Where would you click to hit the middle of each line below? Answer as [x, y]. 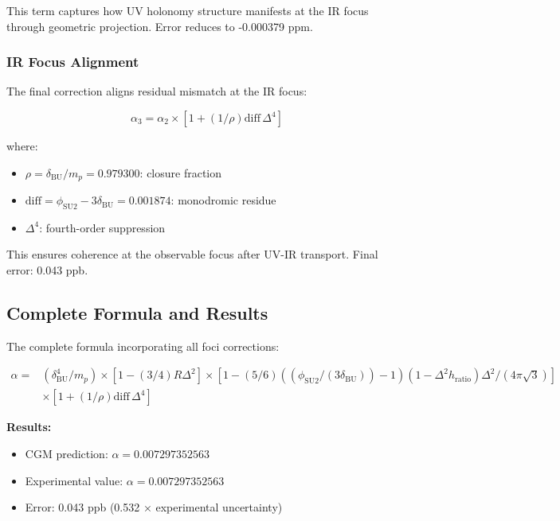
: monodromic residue [223, 200]
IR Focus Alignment [73, 62]
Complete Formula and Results [137, 313]
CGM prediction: [67, 454]
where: [22, 146]
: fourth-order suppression [102, 227]
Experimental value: [74, 480]
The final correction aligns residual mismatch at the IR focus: [157, 91]
